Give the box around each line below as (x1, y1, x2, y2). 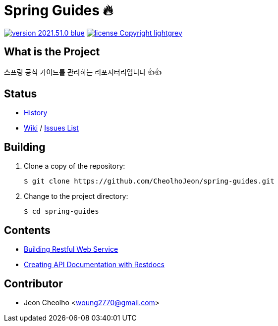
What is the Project (4, 46, 100, 58)
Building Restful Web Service (24, 245, 118, 254)
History (24, 108, 48, 117)
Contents (4, 224, 51, 236)
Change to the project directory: (24, 192, 128, 201)
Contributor (4, 277, 63, 290)
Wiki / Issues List (24, 124, 79, 133)
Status (4, 88, 37, 100)
